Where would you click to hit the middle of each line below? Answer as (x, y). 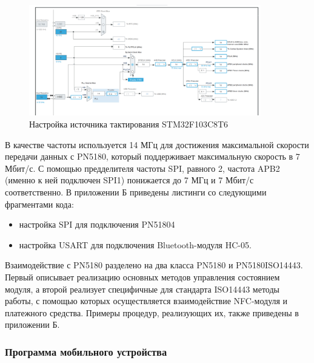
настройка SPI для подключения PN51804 (97, 224)
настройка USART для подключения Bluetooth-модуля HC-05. (135, 244)
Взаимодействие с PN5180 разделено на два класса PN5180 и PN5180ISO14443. (154, 265)
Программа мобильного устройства (86, 351)
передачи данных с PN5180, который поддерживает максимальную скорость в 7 (152, 156)
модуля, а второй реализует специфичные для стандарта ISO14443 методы (142, 289)
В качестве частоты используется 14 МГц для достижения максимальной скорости (157, 144)
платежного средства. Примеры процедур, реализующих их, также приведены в (152, 312)
